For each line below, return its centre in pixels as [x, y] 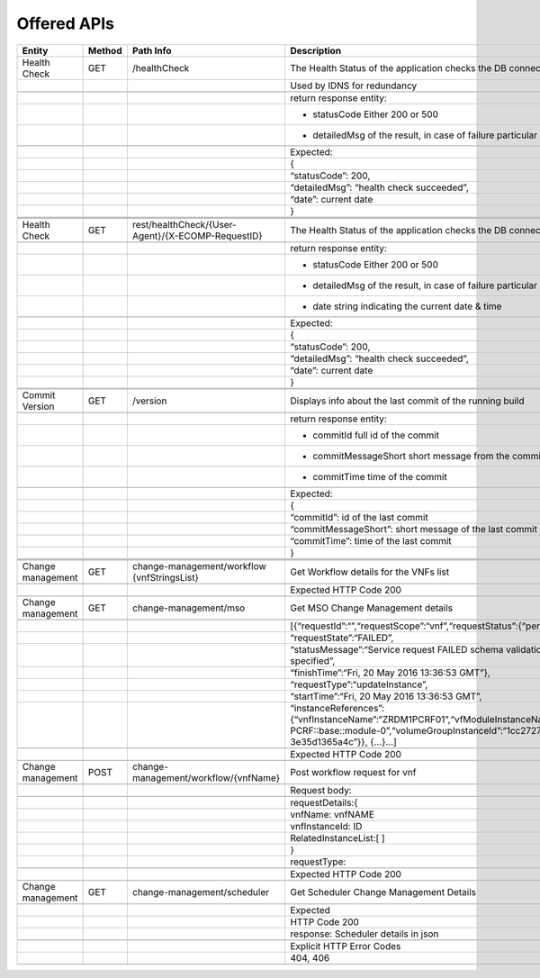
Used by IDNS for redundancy [353, 86]
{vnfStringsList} [166, 577]
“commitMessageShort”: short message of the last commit [413, 529]
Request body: [320, 790]
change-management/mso [189, 608]
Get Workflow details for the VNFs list [369, 572]
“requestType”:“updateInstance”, [359, 684]
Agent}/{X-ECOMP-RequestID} [197, 236]
